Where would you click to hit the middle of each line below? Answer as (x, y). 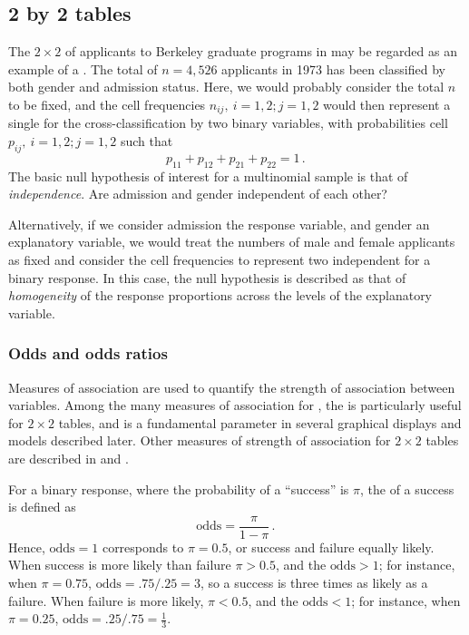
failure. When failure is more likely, (106, 600)
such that (147, 141)
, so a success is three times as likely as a (314, 582)
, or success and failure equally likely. (331, 547)
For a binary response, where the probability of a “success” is (179, 488)
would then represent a (387, 104)
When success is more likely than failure (120, 565)
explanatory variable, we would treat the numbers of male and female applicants (232, 242)
